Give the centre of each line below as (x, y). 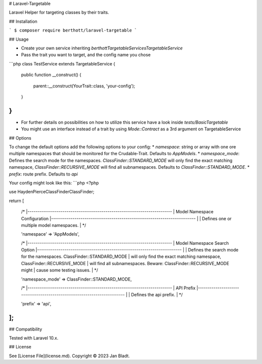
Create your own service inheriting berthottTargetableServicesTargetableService (102, 48)
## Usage (19, 39)
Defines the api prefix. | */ (157, 295)
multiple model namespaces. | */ (54, 225)
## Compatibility (25, 329)
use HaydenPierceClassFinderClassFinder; (52, 192)
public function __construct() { (51, 75)
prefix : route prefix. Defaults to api (43, 174)
